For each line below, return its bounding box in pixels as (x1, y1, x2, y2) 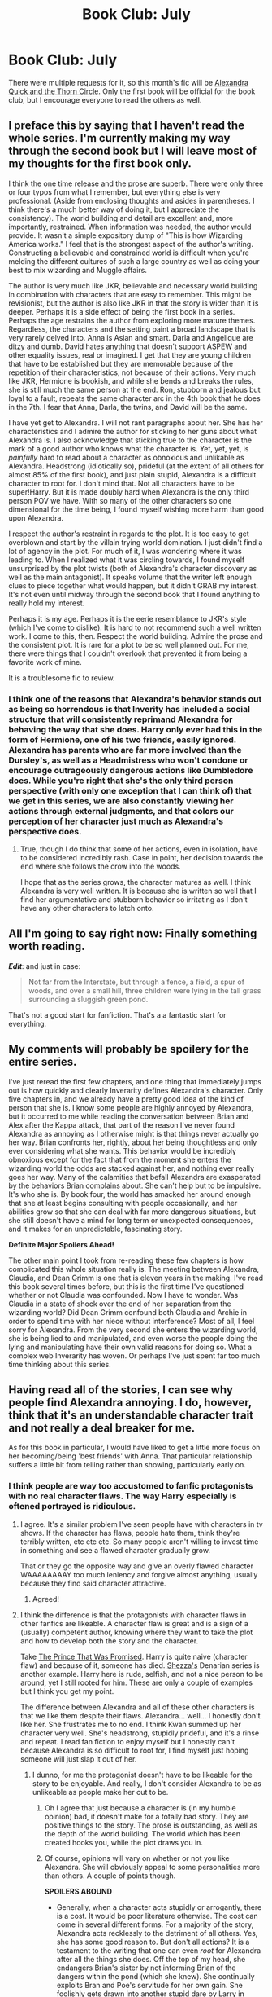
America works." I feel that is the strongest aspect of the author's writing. (8, 239, 253, 249)
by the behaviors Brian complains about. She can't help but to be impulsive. (8, 1181, 261, 1190)
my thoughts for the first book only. (8, 156, 192, 171)
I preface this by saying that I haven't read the (8, 119, 245, 133)
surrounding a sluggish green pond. (28, 994, 149, 1004)
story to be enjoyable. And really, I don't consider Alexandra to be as (32, 1778, 262, 1788)
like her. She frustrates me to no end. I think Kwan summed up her (19, 1719, 241, 1729)
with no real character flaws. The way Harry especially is (8, 1490, 237, 1502)
